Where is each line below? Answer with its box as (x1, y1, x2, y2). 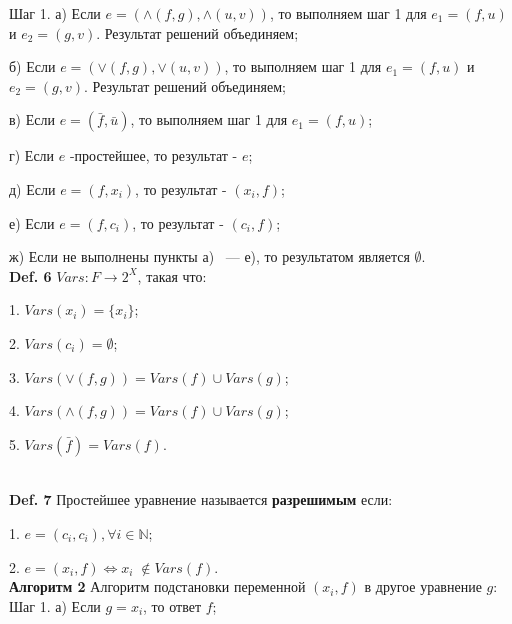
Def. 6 (9, 265, 52, 286)
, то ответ (143, 595, 202, 616)
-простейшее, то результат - (69, 145, 238, 166)
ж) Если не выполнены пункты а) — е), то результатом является (9, 246, 410, 267)
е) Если (9, 212, 55, 233)
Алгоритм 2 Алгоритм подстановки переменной (9, 576, 306, 597)
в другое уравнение (364, 576, 482, 597)
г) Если (9, 145, 55, 166)
